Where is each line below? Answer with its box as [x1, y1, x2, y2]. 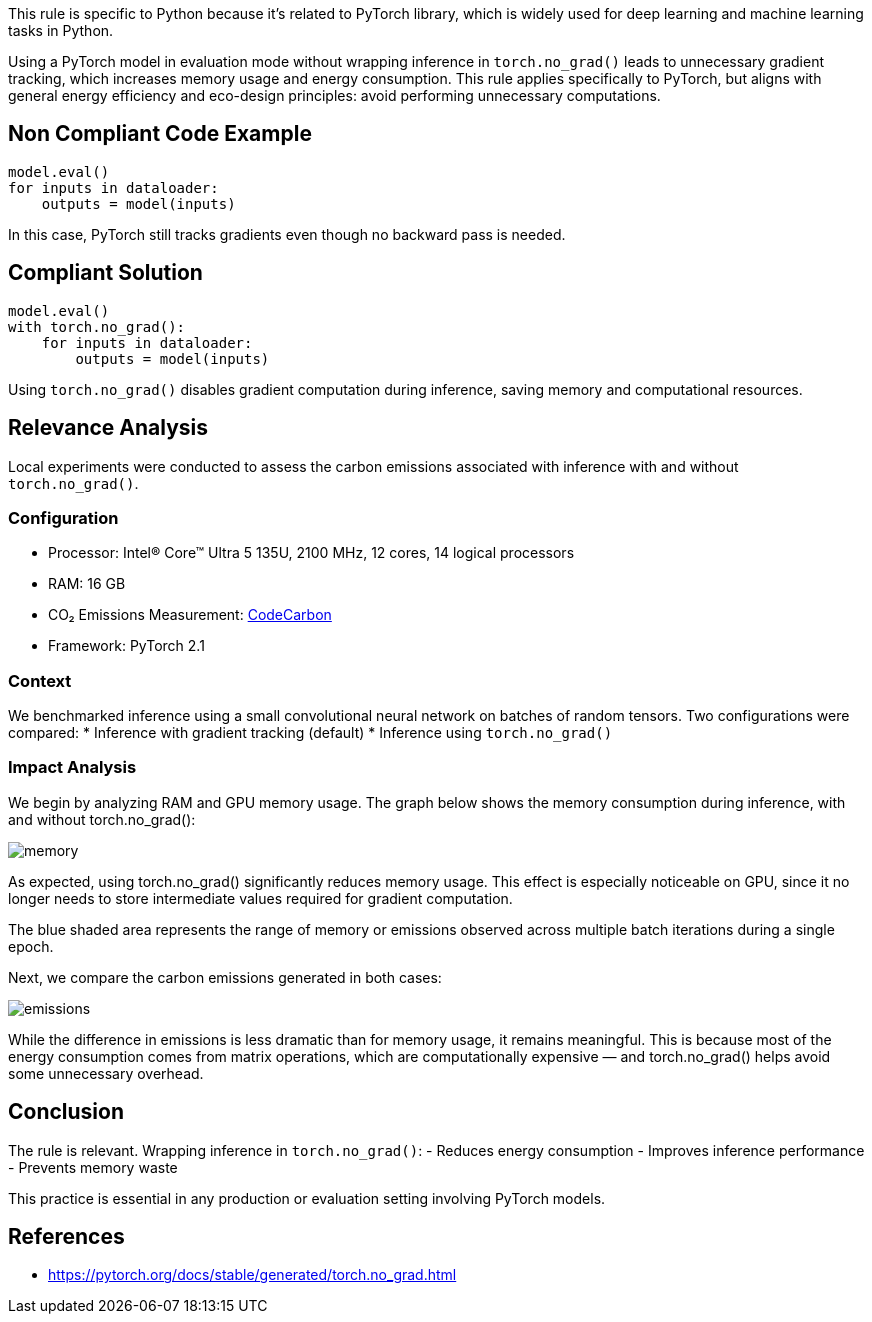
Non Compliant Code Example [8, 121, 312, 147]
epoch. [8, 937, 54, 955]
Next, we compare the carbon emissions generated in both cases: [8, 968, 442, 986]
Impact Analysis [8, 757, 137, 778]
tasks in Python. [8, 22, 114, 39]
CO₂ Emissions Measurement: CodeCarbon [48, 606, 332, 624]
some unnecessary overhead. [8, 1064, 204, 1082]
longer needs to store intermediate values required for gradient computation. [8, 889, 513, 907]
